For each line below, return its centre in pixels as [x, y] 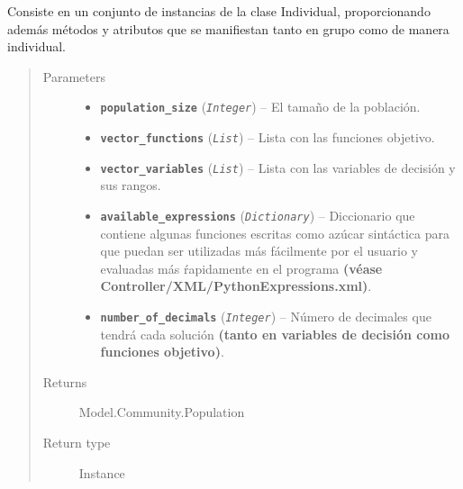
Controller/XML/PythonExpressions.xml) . [236, 286]
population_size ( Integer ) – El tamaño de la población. [260, 107]
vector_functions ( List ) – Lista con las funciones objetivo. [268, 137]
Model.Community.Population [162, 412]
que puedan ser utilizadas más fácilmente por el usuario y [259, 251]
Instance [102, 472]
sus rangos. [131, 185]
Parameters [74, 76]
